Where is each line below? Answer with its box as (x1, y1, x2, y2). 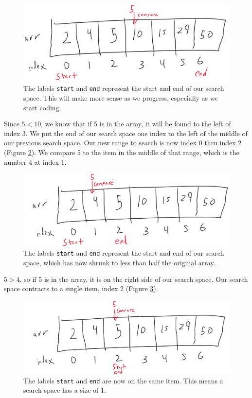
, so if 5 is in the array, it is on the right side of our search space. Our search (19, 274, 248, 284)
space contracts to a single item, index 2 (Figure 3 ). (4, 283, 158, 294)
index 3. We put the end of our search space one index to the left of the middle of (4, 128, 248, 138)
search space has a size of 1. (23, 385, 106, 395)
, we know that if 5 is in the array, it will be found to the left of (41, 119, 231, 129)
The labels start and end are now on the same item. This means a (23, 375, 223, 385)
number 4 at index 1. (4, 156, 67, 167)
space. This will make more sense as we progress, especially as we (23, 93, 218, 103)
